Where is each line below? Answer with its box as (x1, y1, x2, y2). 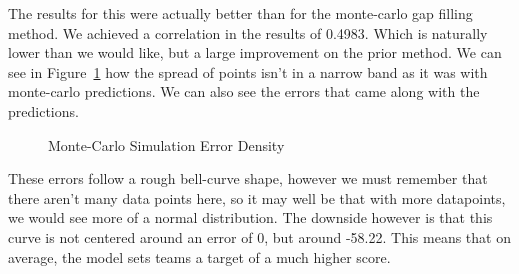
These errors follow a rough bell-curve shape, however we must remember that (8, 168, 488, 189)
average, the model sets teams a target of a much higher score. (8, 246, 391, 267)
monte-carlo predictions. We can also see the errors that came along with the (8, 81, 480, 102)
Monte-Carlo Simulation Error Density (48, 134, 285, 155)
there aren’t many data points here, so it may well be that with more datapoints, (8, 187, 506, 208)
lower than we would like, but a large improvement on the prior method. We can (8, 42, 502, 63)
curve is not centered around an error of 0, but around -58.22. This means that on (8, 226, 511, 247)
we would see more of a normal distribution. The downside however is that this (8, 207, 493, 228)
